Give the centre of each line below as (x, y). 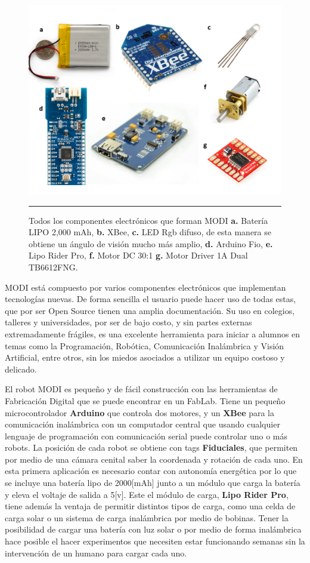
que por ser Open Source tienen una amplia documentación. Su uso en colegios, (150, 310)
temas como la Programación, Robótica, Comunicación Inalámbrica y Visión (145, 345)
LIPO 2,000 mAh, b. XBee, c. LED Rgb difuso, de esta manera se (150, 232)
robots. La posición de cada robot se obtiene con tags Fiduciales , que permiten (151, 447)
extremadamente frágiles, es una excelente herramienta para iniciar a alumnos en (153, 333)
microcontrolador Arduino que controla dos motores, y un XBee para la (140, 412)
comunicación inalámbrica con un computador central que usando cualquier (142, 424)
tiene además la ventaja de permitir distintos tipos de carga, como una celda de (150, 506)
